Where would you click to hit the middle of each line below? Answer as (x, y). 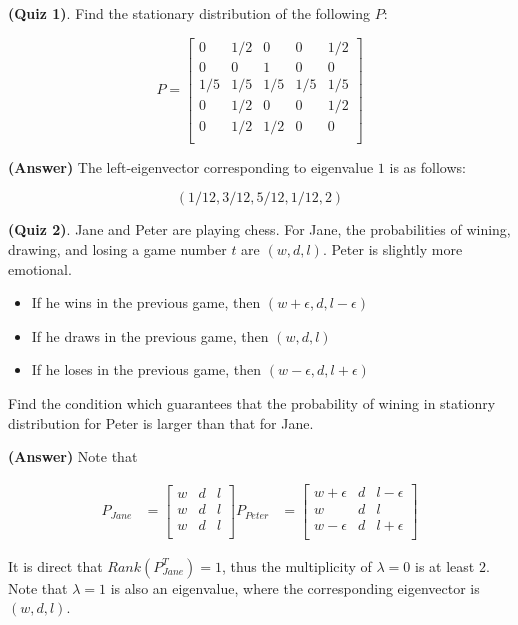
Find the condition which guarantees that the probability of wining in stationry (252, 402)
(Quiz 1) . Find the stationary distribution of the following (189, 13)
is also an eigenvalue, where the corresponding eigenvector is (295, 587)
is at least (445, 565)
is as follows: (427, 166)
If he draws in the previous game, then (150, 335)
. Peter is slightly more (392, 248)
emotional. (40, 268)
